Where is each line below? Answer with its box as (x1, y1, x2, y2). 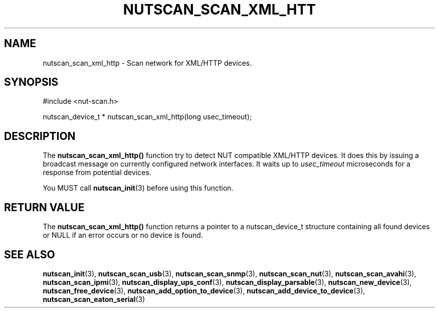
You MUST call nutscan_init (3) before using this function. (43, 184, 234, 193)
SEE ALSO (4, 248, 55, 261)
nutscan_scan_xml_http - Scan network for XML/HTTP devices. (43, 58, 252, 67)
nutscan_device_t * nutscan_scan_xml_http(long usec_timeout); (43, 112, 252, 121)
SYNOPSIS (4, 76, 59, 89)
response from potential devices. (43, 168, 151, 177)
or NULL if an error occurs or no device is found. (43, 231, 203, 240)
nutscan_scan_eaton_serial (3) (43, 294, 145, 303)
